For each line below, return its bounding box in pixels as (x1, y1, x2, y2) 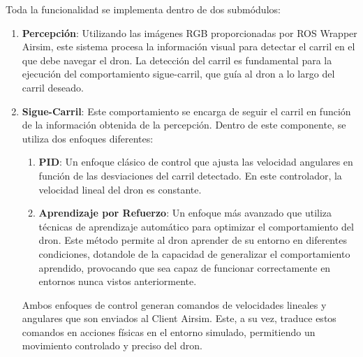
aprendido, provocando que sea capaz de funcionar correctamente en (38, 260, 331, 275)
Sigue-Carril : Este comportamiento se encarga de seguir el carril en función (22, 103, 351, 118)
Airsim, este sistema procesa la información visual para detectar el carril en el (22, 39, 355, 54)
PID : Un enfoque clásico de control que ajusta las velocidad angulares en (38, 154, 353, 169)
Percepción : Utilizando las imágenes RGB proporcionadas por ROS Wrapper (22, 25, 357, 40)
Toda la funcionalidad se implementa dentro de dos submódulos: (6, 2, 281, 16)
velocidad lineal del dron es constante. (38, 182, 202, 196)
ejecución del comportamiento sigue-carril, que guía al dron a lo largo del (22, 66, 335, 81)
